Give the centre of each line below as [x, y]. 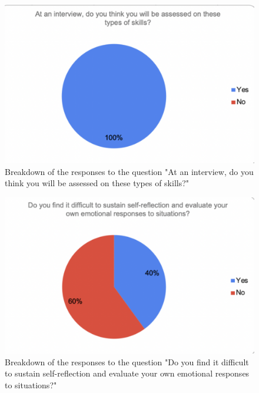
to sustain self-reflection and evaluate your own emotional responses [127, 373]
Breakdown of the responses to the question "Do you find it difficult [127, 361]
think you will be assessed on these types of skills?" [97, 183]
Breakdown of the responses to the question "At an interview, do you [129, 171]
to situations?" [31, 384]
